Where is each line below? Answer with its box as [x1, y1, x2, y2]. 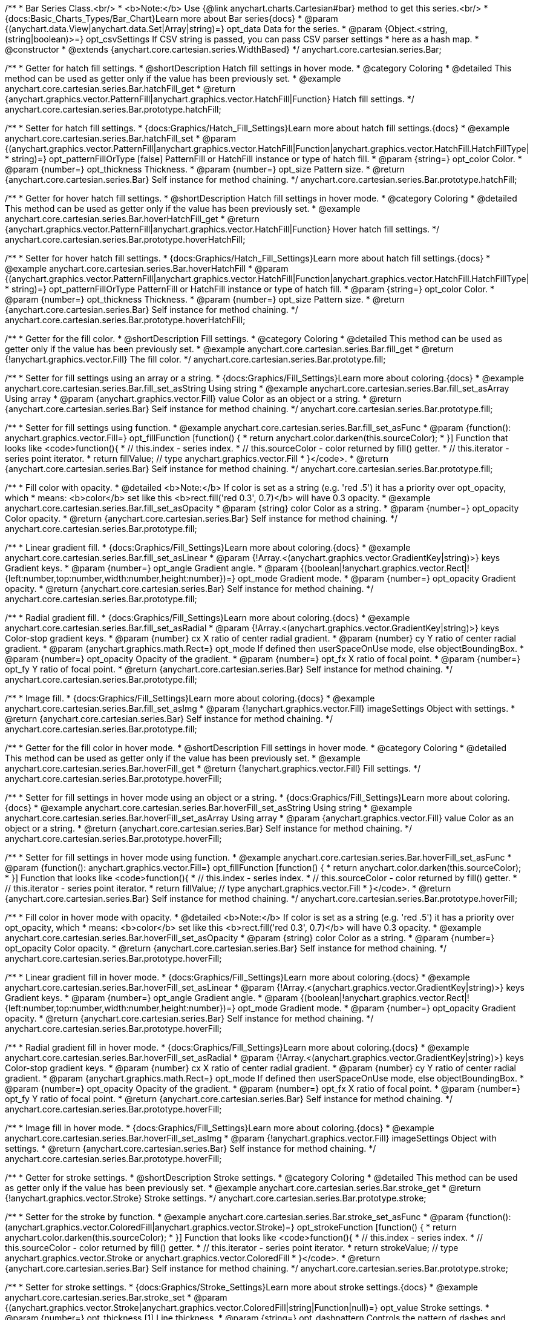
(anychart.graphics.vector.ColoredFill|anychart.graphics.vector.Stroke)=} [5, 1222, 295, 1232]
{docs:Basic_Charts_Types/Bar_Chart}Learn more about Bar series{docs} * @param [5, 13, 338, 24]
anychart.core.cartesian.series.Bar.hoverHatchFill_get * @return [5, 214, 260, 224]
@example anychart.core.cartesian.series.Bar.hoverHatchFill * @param [5, 263, 289, 274]
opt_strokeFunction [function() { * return [296, 1222, 457, 1232]
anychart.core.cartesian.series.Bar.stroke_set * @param [5, 1292, 227, 1302]
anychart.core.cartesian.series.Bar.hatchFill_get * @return [5, 84, 236, 94]
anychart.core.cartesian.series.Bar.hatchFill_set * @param [5, 133, 236, 143]
